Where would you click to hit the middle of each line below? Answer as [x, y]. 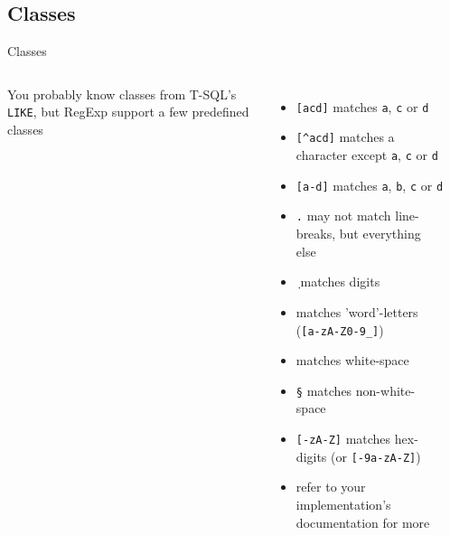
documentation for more [363, 522]
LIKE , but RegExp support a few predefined [128, 112]
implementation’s [343, 504]
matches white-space [352, 360]
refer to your [331, 487]
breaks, [316, 234]
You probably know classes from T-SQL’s [122, 94]
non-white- [385, 390]
